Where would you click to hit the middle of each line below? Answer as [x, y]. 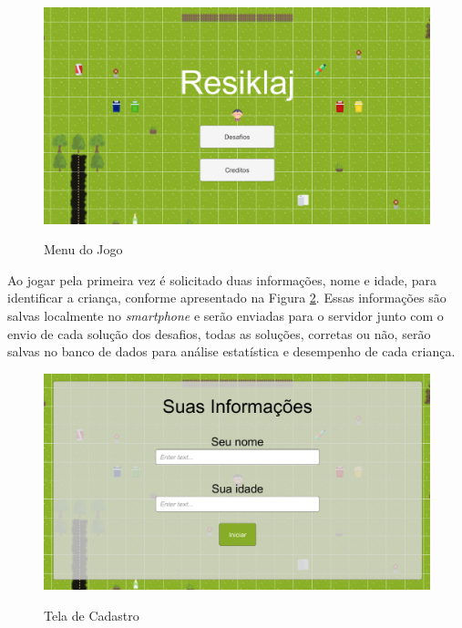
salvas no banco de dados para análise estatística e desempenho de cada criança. [231, 351]
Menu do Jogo [83, 249]
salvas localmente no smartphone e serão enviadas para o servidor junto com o [226, 316]
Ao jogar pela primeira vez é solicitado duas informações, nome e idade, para [222, 279]
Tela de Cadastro [92, 615]
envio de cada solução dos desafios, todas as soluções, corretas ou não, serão [219, 333]
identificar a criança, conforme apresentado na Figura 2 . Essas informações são [227, 298]
